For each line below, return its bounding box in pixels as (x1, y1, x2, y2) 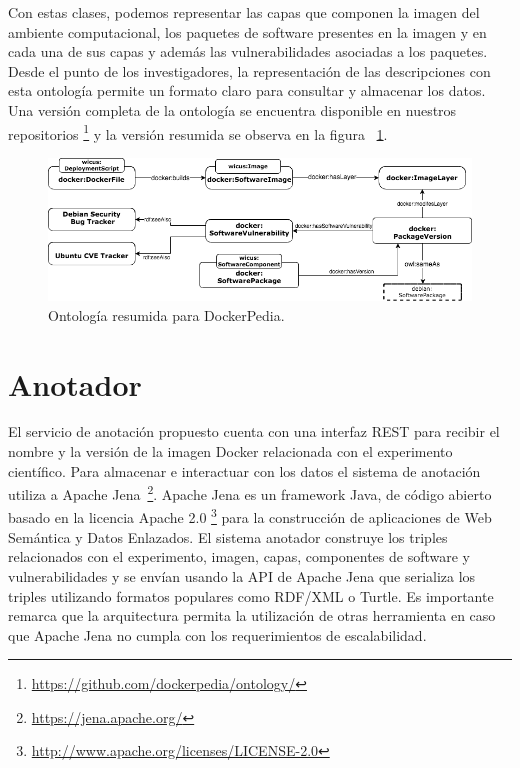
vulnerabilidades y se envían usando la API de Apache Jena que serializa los (8, 565, 476, 586)
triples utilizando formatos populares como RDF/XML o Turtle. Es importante (8, 585, 494, 606)
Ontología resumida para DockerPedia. (48, 304, 285, 325)
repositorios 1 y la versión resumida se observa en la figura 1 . (8, 120, 388, 144)
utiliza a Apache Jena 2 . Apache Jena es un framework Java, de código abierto (8, 481, 492, 504)
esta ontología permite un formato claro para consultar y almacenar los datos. (8, 80, 486, 101)
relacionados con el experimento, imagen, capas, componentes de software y (8, 546, 470, 567)
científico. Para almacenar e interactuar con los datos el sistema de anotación (8, 460, 481, 481)
